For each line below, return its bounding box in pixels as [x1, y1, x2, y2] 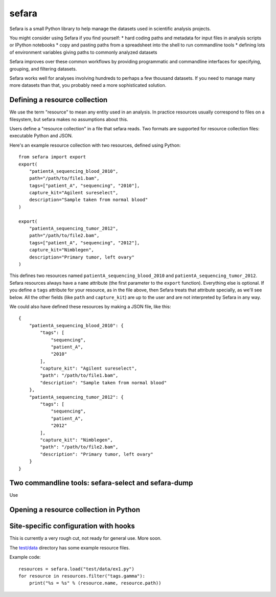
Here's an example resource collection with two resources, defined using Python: [9, 142, 181, 148]
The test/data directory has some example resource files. [9, 544, 130, 550]
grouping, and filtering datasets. [9, 65, 77, 72]
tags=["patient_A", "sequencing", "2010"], [29, 182, 140, 189]
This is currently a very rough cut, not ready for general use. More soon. [9, 535, 162, 541]
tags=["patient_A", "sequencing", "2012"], [29, 240, 140, 245]
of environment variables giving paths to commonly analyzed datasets [9, 49, 157, 55]
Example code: [9, 554, 41, 560]
